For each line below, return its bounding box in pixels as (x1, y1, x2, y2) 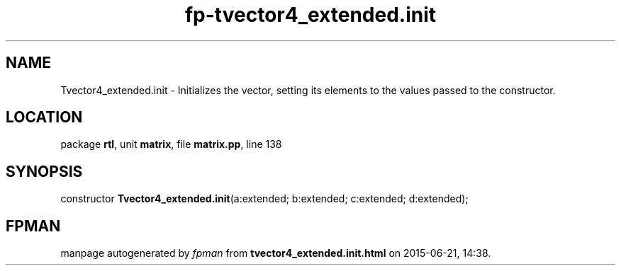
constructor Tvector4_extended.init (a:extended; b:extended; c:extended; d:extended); (60, 192, 469, 205)
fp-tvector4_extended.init (184, 3, 437, 27)
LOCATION (6, 108, 83, 127)
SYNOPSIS (6, 162, 83, 180)
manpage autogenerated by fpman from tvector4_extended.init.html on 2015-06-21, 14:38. (60, 247, 491, 260)
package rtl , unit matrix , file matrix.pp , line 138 (60, 138, 282, 151)
